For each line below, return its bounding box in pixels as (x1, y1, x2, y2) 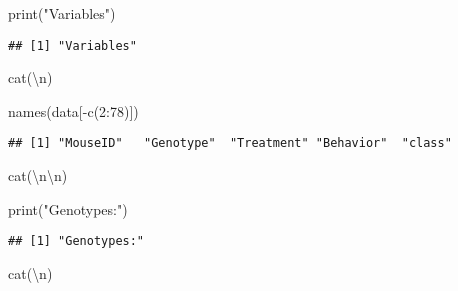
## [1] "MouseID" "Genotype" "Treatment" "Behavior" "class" (8, 136, 452, 151)
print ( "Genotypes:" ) (8, 198, 128, 219)
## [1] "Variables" (8, 38, 137, 53)
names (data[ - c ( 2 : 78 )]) (8, 100, 139, 121)
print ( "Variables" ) (8, 3, 116, 23)
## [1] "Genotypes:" (8, 234, 145, 249)
